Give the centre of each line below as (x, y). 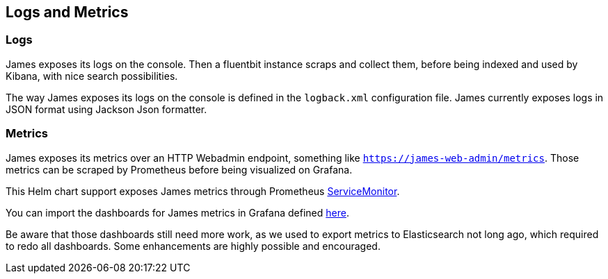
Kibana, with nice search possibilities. (92, 76)
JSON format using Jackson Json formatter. (106, 109)
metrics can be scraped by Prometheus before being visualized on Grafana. (179, 169)
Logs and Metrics (67, 12)
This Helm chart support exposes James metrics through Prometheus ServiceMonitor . (203, 191)
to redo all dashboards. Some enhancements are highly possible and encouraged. (193, 246)
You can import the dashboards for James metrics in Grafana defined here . (177, 212)
